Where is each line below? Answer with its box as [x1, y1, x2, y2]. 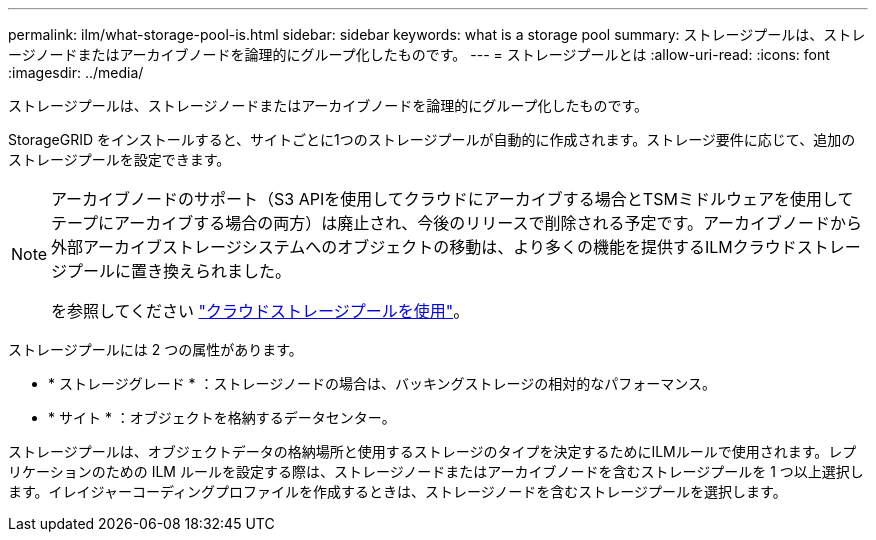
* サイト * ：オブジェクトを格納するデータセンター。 [48, 409, 396, 426]
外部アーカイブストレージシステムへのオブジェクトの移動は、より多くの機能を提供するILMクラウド [51, 237, 797, 257]
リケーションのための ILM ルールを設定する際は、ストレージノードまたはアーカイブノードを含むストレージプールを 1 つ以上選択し [8, 463, 864, 480]
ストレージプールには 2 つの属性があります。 [8, 341, 303, 358]
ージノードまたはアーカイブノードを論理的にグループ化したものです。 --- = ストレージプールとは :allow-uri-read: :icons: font [8, 46, 830, 63]
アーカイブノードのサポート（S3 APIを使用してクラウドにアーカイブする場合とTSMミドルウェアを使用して [51, 189, 854, 209]
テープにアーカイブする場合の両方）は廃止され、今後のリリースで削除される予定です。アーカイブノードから [51, 213, 862, 233]
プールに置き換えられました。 [67, 261, 292, 281]
